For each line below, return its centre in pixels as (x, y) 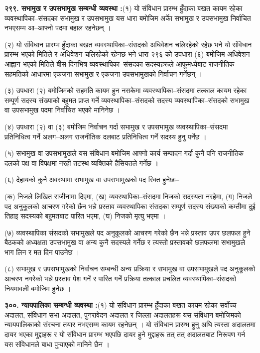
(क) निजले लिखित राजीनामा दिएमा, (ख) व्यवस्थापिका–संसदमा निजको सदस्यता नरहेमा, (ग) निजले (128, 196)
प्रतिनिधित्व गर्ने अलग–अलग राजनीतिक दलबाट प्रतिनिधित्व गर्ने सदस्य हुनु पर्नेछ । (106, 136)
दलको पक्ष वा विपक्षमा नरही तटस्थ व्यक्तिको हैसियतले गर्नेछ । (81, 163)
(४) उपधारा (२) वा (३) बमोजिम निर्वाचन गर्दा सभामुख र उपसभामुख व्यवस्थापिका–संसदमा (116, 126)
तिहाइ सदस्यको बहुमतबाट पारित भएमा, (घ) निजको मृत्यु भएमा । (85, 216)
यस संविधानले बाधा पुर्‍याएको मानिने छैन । (57, 344)
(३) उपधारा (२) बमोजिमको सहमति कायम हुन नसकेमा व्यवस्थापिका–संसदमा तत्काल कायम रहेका (126, 90)
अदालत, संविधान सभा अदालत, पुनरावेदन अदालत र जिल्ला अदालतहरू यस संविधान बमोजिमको (123, 314)
